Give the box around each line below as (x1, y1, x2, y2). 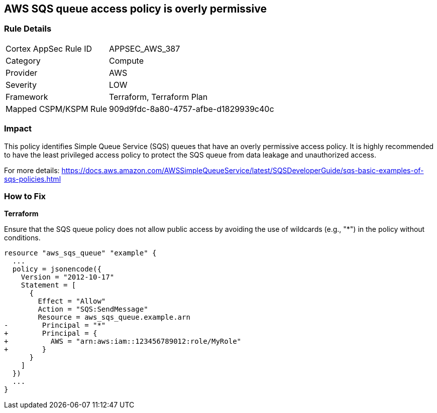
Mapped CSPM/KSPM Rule (6, 103, 107, 114)
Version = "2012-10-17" (21, 273, 115, 282)
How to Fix (4, 191, 46, 201)
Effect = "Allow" (38, 297, 106, 306)
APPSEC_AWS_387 (109, 43, 180, 54)
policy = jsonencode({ (12, 265, 101, 273)
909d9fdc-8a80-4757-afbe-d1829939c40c (109, 103, 274, 114)
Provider (6, 67, 38, 78)
